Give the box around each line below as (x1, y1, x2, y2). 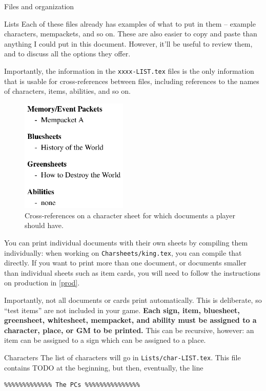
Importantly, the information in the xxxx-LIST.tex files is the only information (4, 65, 254, 76)
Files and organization (4, 1, 74, 11)
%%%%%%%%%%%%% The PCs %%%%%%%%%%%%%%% (4, 381, 140, 389)
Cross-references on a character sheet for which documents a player (25, 210, 235, 220)
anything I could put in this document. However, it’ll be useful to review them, (4, 38, 253, 49)
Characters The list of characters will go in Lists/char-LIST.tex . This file (4, 352, 241, 362)
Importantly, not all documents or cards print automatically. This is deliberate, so (4, 294, 262, 305)
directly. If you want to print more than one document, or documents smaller (4, 257, 247, 268)
